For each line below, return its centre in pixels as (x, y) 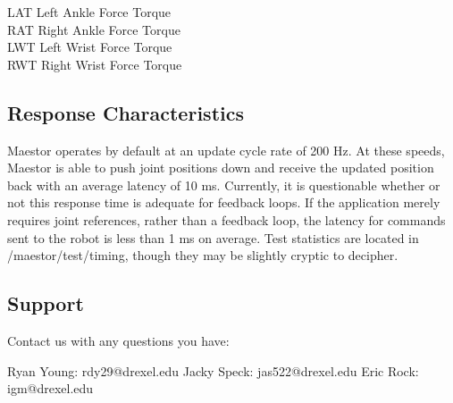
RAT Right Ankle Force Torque (94, 29)
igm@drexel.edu (50, 388)
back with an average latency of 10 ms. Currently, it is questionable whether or (224, 185)
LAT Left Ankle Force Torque (89, 12)
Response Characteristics (126, 112)
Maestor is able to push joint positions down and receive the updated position (221, 168)
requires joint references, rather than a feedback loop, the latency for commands (226, 219)
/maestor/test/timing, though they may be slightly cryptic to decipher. (203, 255)
